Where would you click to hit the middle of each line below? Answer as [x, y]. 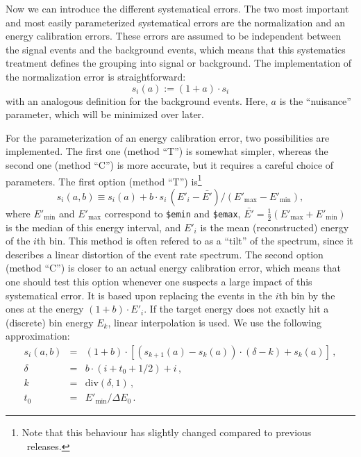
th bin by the [307, 295]
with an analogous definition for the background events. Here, [137, 100]
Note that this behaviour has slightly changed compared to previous [167, 432]
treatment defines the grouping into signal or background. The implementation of [179, 63]
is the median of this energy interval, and [93, 227]
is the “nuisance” [315, 100]
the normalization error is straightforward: [96, 76]
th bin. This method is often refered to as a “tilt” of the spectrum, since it [195, 241]
